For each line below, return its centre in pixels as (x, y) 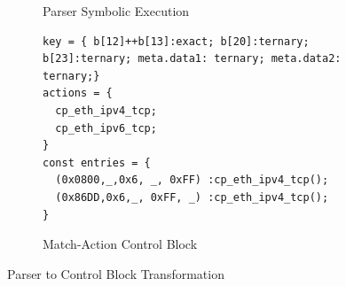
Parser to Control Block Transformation (116, 273)
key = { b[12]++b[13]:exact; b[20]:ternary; (176, 41)
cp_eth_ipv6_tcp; (106, 128)
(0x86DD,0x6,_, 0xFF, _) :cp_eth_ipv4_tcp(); (192, 197)
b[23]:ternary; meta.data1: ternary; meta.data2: (192, 59)
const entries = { (97, 162)
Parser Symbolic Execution (116, 11)
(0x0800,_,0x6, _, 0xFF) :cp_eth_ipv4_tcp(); (192, 180)
